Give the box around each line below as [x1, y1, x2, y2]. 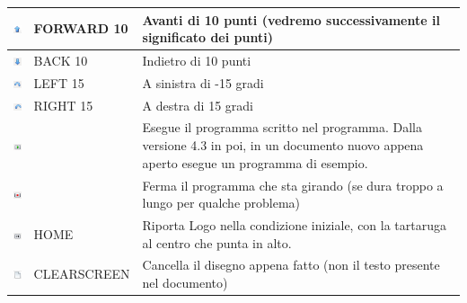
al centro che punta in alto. [142, 233, 292, 252]
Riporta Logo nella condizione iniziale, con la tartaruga [142, 215, 447, 234]
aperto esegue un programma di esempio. [142, 153, 368, 172]
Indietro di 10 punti [142, 50, 251, 69]
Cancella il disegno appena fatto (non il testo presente [142, 255, 440, 274]
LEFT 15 [33, 73, 84, 92]
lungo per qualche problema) [142, 193, 301, 212]
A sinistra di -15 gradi [142, 73, 264, 92]
